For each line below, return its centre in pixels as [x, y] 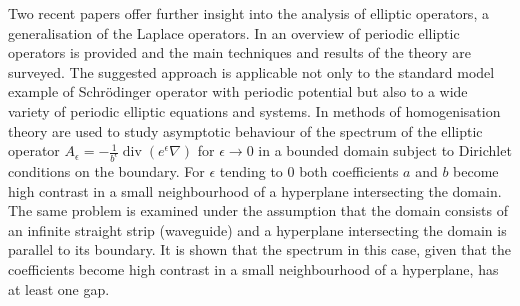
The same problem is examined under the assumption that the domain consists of [258, 210]
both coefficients [349, 171]
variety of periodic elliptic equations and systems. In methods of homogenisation [254, 110]
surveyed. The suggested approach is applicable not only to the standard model [251, 71]
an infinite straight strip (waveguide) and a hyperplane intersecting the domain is [257, 229]
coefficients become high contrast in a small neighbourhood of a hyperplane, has [253, 269]
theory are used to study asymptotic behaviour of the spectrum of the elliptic [245, 130]
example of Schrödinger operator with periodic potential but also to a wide [238, 91]
